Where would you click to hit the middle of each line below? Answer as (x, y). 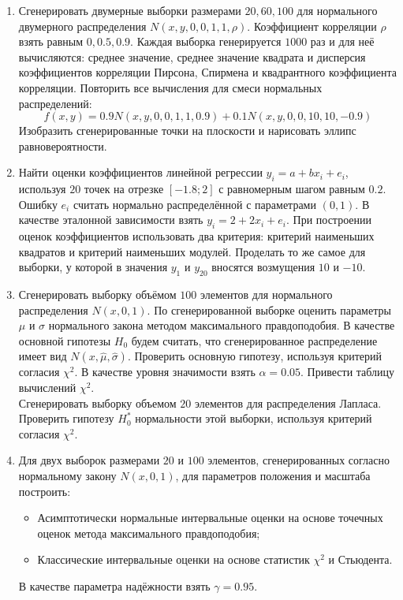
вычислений (47, 388)
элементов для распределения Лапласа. (288, 402)
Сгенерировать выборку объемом (97, 402)
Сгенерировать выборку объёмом (97, 294)
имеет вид (43, 356)
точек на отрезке (124, 189)
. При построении (329, 220)
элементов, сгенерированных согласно (299, 460)
